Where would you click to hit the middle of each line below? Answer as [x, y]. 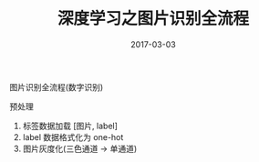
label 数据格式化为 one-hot [73, 137]
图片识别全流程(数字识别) [57, 86]
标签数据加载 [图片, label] [70, 126]
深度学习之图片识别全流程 [153, 19]
